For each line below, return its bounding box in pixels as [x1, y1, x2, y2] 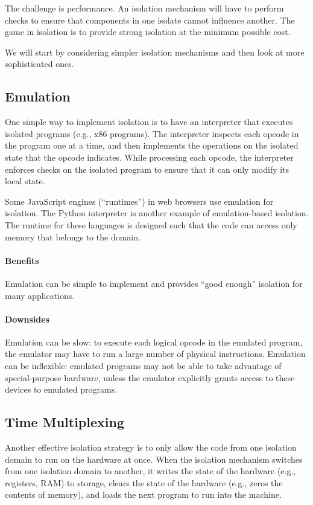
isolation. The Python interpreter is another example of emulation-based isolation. [5, 207, 309, 219]
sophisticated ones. [5, 57, 74, 70]
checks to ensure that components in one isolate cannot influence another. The [5, 13, 295, 26]
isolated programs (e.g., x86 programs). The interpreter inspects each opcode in [5, 127, 299, 140]
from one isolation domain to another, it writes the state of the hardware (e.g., [5, 465, 296, 477]
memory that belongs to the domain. [5, 230, 141, 243]
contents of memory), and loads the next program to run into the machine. [5, 488, 282, 501]
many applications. [5, 289, 75, 301]
